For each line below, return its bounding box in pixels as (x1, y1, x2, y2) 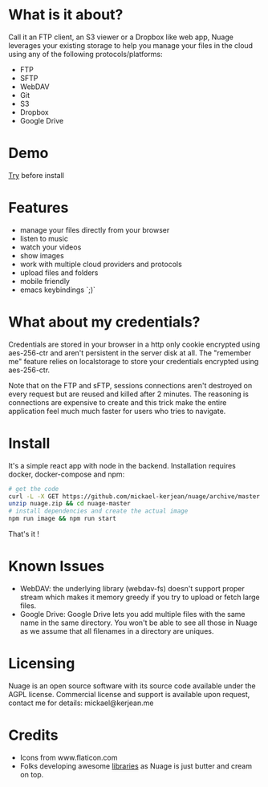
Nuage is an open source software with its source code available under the (8, 680, 257, 691)
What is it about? (8, 6, 124, 24)
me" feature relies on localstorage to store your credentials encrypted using (8, 356, 259, 366)
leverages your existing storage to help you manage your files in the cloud (8, 40, 254, 50)
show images (19, 250, 64, 260)
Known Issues (8, 558, 105, 575)
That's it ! (8, 529, 40, 539)
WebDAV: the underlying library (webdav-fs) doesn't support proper (19, 584, 245, 593)
